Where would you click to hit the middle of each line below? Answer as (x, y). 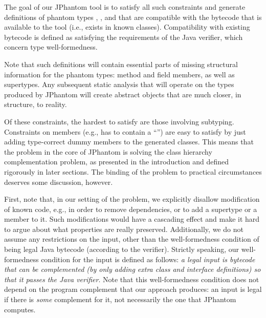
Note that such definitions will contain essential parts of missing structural (121, 64)
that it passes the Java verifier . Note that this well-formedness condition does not (132, 279)
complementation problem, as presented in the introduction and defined (116, 162)
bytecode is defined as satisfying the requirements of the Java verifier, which (124, 37)
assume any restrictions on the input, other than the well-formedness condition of (132, 239)
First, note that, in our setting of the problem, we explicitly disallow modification (132, 199)
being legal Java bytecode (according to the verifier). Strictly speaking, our (121, 249)
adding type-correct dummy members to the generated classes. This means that (129, 142)
